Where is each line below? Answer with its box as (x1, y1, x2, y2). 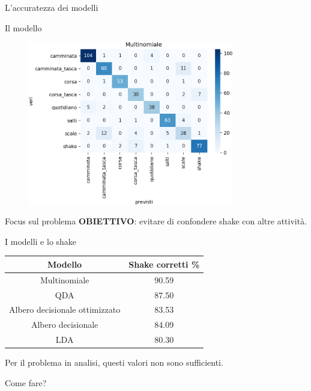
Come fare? (5, 376, 47, 389)
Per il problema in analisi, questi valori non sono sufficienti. (5, 356, 223, 369)
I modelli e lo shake (5, 235, 77, 247)
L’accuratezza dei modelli (5, 1, 98, 13)
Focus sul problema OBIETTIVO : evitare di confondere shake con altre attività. (5, 215, 307, 227)
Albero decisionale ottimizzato (9, 303, 121, 316)
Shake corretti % (128, 257, 200, 270)
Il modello (5, 21, 42, 34)
